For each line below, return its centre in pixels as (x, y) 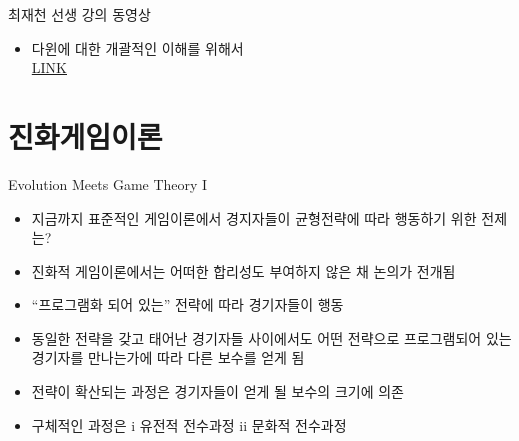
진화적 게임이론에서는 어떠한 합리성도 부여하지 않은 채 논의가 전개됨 (243, 270)
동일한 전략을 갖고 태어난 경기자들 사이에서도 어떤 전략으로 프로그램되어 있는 (271, 337)
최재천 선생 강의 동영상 (79, 14)
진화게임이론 (85, 135)
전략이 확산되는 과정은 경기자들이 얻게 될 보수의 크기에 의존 (217, 391)
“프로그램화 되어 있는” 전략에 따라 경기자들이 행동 (187, 304)
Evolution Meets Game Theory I (108, 183)
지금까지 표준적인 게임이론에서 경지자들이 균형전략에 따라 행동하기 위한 (254, 217)
